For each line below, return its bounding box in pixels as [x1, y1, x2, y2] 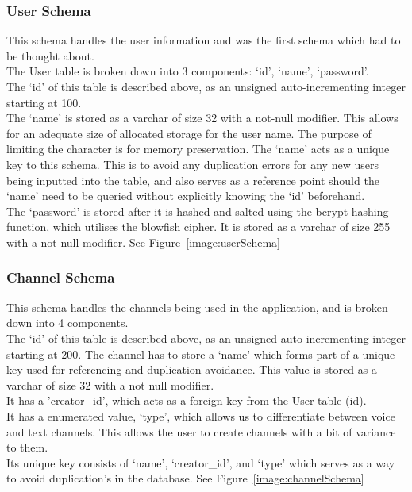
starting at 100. [6, 94, 82, 110]
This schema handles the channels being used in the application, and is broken [6, 298, 388, 315]
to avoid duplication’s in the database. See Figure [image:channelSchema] [6, 470, 364, 486]
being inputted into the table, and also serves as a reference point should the [6, 171, 379, 188]
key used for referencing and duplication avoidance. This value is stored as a [6, 361, 377, 378]
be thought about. [6, 47, 94, 63]
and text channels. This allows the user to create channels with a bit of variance [6, 423, 396, 440]
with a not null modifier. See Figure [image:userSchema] [6, 233, 280, 250]
